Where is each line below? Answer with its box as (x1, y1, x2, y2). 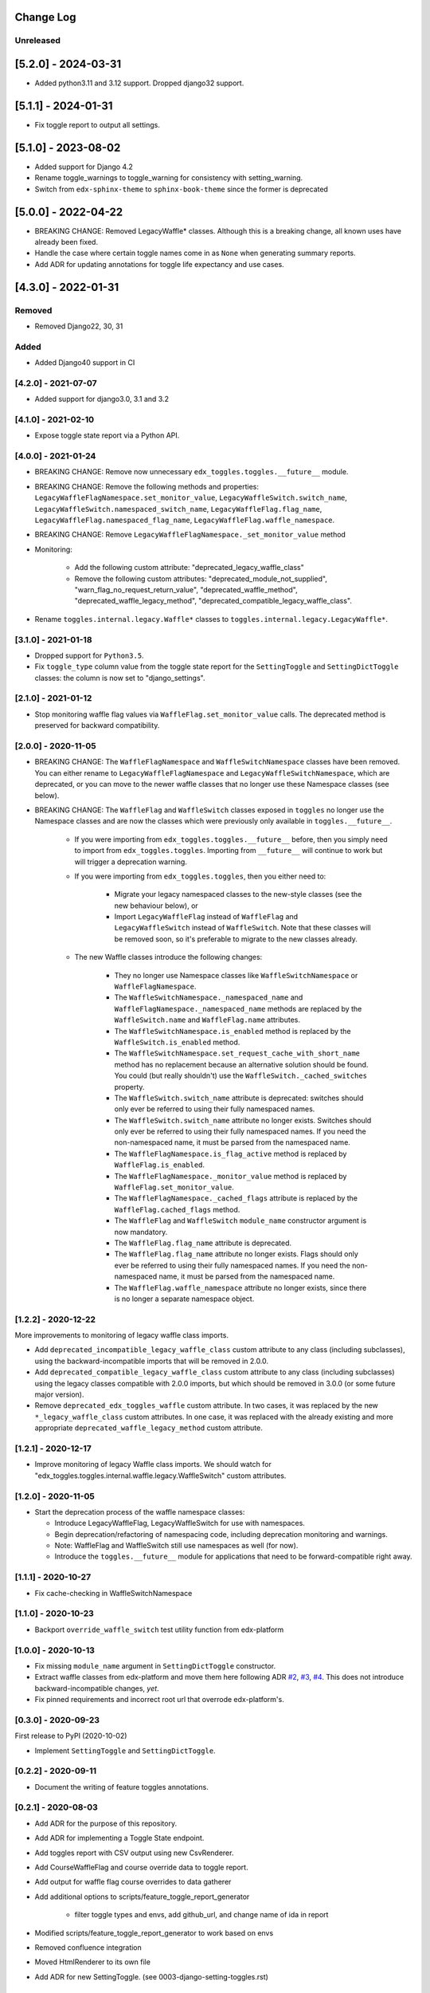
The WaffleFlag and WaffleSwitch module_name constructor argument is (114, 1216, 367, 1225)
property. (114, 1082, 145, 1091)
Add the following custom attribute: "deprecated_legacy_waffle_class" (74, 563, 304, 572)
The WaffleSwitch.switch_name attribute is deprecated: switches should (114, 1093, 364, 1103)
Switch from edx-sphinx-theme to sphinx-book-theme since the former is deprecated (34, 184, 328, 194)
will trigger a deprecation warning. (74, 857, 187, 867)
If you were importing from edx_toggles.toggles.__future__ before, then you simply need (74, 834, 388, 844)
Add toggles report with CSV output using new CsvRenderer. (34, 1848, 234, 1857)
